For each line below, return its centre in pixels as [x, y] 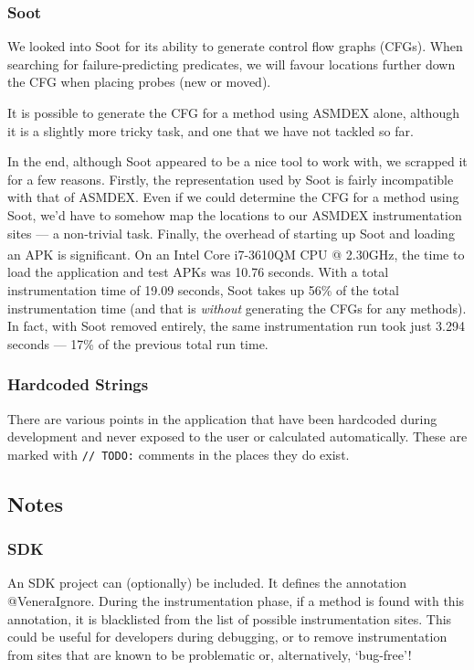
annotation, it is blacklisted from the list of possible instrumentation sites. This [230, 618]
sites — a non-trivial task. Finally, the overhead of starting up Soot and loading [231, 233]
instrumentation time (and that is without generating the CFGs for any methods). [237, 308]
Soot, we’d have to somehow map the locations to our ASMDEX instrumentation [235, 214]
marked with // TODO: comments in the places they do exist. [179, 454]
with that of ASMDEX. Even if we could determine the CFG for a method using [233, 197]
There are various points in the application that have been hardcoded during [222, 418]
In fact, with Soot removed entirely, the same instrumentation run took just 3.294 [236, 326]
